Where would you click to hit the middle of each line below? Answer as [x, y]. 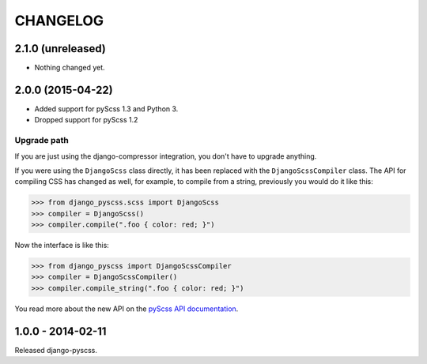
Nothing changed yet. [70, 68]
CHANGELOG [59, 21]
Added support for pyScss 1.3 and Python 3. [106, 109]
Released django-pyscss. [56, 350]
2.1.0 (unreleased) [60, 49]
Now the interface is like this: [62, 246]
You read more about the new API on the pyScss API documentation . [127, 309]
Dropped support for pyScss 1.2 [86, 120]
